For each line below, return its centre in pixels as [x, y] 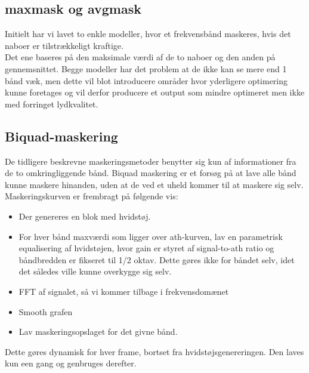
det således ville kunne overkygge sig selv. [95, 271]
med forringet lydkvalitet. [52, 104]
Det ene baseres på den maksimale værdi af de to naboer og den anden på [140, 57]
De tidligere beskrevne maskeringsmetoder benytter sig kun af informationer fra [151, 161]
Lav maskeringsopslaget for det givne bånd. [98, 332]
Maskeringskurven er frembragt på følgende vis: [92, 196]
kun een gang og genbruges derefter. [71, 363]
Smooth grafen [46, 311]
